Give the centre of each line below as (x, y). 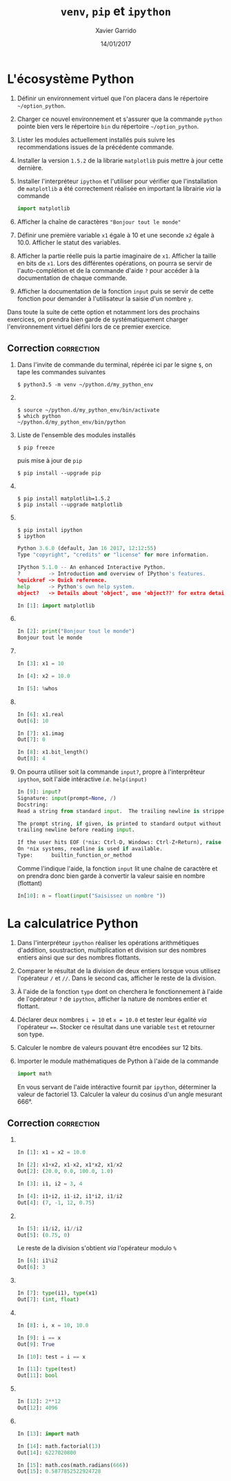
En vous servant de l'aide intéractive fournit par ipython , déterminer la (117, 1087)
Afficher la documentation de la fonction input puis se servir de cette (115, 291)
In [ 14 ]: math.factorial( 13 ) (59, 1446)
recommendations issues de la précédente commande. (95, 147)
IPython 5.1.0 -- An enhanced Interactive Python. (91, 567)
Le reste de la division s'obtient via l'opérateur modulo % (97, 1248)
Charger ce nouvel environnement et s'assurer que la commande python (120, 119)
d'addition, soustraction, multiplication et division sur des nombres (112, 950)
